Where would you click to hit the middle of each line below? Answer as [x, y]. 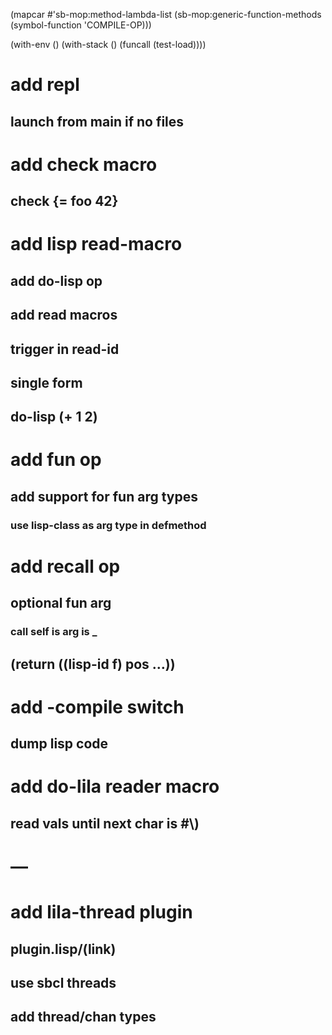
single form [46, 382]
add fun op [56, 460]
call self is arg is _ [54, 632]
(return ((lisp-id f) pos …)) [93, 664]
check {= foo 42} [64, 201]
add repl [45, 85]
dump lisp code [59, 744]
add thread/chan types [83, 1017]
